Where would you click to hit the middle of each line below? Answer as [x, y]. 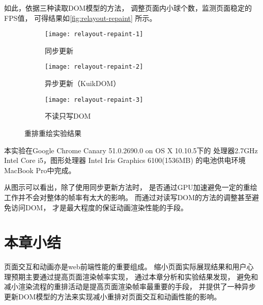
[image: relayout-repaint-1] [94, 34]
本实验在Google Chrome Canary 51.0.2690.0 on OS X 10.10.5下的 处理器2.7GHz [131, 150]
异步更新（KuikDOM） [83, 83]
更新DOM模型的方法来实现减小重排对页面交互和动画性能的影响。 [113, 296]
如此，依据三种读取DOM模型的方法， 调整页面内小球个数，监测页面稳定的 [128, 8]
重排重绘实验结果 [53, 133]
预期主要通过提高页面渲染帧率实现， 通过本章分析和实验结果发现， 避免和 [135, 276]
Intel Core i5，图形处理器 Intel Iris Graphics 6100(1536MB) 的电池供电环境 [125, 160]
